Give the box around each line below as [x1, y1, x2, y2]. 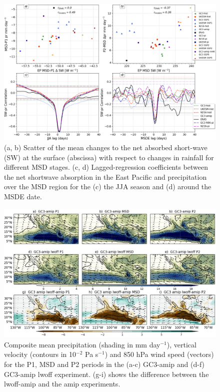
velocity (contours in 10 [4, 349, 76, 359]
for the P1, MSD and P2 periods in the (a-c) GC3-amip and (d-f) [4, 358, 205, 369]
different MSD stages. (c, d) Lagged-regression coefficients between [4, 162, 208, 172]
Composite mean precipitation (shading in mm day [4, 339, 160, 349]
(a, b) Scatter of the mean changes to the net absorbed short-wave [4, 142, 207, 153]
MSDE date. [4, 191, 42, 202]
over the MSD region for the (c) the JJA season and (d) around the [4, 181, 211, 192]
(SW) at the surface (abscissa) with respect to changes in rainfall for [4, 152, 214, 162]
